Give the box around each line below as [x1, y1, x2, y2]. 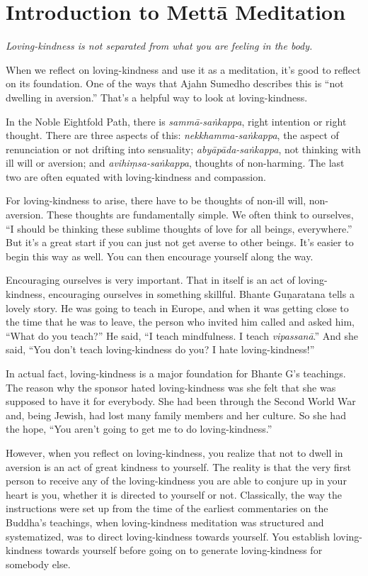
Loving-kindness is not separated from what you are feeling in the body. [6, 38, 313, 53]
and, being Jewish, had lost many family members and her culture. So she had [6, 407, 346, 422]
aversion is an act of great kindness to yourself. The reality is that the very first [6, 459, 352, 474]
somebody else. [6, 556, 71, 571]
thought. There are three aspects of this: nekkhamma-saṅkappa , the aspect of [6, 128, 339, 143]
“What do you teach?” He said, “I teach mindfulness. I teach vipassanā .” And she [6, 328, 359, 343]
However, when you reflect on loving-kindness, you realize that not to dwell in [6, 445, 343, 460]
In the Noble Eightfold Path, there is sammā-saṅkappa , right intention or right [6, 113, 347, 128]
